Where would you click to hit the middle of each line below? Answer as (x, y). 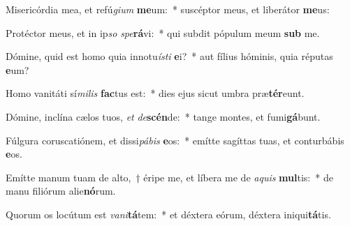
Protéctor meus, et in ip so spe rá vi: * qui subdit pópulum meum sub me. (163, 32)
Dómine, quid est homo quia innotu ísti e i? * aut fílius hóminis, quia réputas (169, 56)
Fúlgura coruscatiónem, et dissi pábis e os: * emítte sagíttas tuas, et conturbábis (175, 140)
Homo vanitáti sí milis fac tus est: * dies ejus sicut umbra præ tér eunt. (155, 93)
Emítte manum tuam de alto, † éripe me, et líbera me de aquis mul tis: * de (169, 177)
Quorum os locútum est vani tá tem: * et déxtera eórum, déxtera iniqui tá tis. (168, 214)
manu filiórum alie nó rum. (61, 191)
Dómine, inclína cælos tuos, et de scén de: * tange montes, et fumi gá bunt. (163, 116)
